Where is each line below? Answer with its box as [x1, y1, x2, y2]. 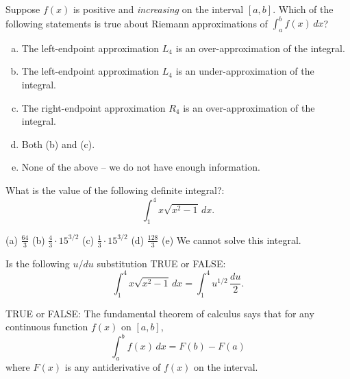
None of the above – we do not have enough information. [21, 160, 260, 174]
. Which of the [273, 2, 334, 16]
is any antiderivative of [64, 360, 161, 374]
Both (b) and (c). [21, 136, 95, 151]
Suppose [5, 2, 40, 16]
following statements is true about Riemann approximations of [5, 16, 268, 30]
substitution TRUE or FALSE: [97, 256, 226, 270]
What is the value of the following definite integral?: [5, 183, 225, 197]
